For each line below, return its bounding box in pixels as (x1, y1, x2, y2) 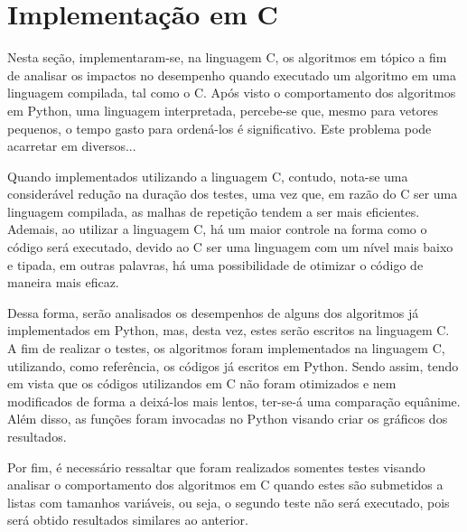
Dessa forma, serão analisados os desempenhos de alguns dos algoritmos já (7, 303, 419, 322)
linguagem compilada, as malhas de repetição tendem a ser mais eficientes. (7, 201, 420, 220)
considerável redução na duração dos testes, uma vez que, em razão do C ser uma (7, 184, 458, 203)
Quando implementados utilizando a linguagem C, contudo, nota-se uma (7, 166, 408, 185)
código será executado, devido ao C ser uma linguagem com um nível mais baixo (7, 238, 453, 257)
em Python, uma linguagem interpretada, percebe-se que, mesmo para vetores (7, 100, 438, 119)
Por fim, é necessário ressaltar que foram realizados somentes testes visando (7, 457, 425, 476)
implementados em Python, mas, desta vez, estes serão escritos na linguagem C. (7, 321, 450, 340)
